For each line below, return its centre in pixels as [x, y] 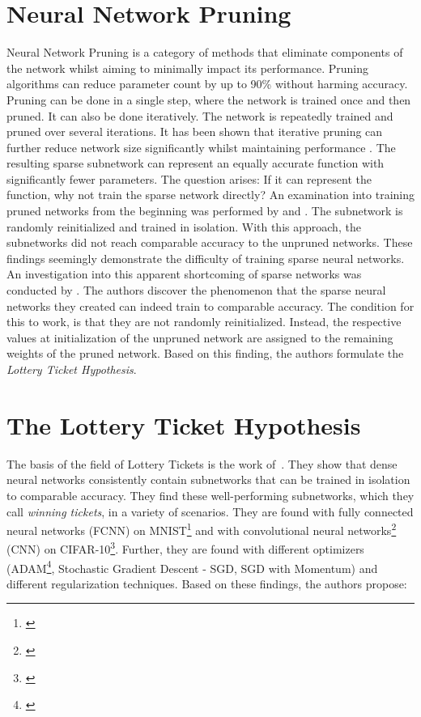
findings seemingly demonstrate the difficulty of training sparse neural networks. [206, 258]
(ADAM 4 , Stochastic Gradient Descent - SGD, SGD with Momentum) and [192, 566]
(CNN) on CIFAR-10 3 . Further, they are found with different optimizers [185, 547]
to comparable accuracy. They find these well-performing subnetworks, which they [210, 495]
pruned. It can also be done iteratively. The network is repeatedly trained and [200, 115]
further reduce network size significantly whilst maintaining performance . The [201, 147]
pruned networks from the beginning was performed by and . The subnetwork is [205, 211]
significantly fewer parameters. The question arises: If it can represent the [189, 178]
